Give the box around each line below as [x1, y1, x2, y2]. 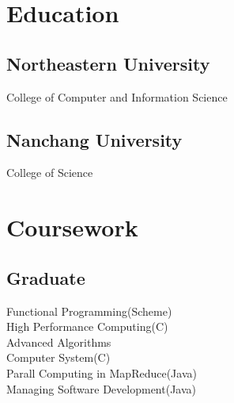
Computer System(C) [6, 349, 111, 366]
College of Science [6, 164, 93, 181]
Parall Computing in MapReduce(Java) [6, 364, 197, 381]
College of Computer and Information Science [6, 88, 228, 105]
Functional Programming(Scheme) [6, 302, 172, 319]
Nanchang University [6, 127, 183, 152]
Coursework [6, 211, 138, 244]
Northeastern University [6, 51, 210, 75]
